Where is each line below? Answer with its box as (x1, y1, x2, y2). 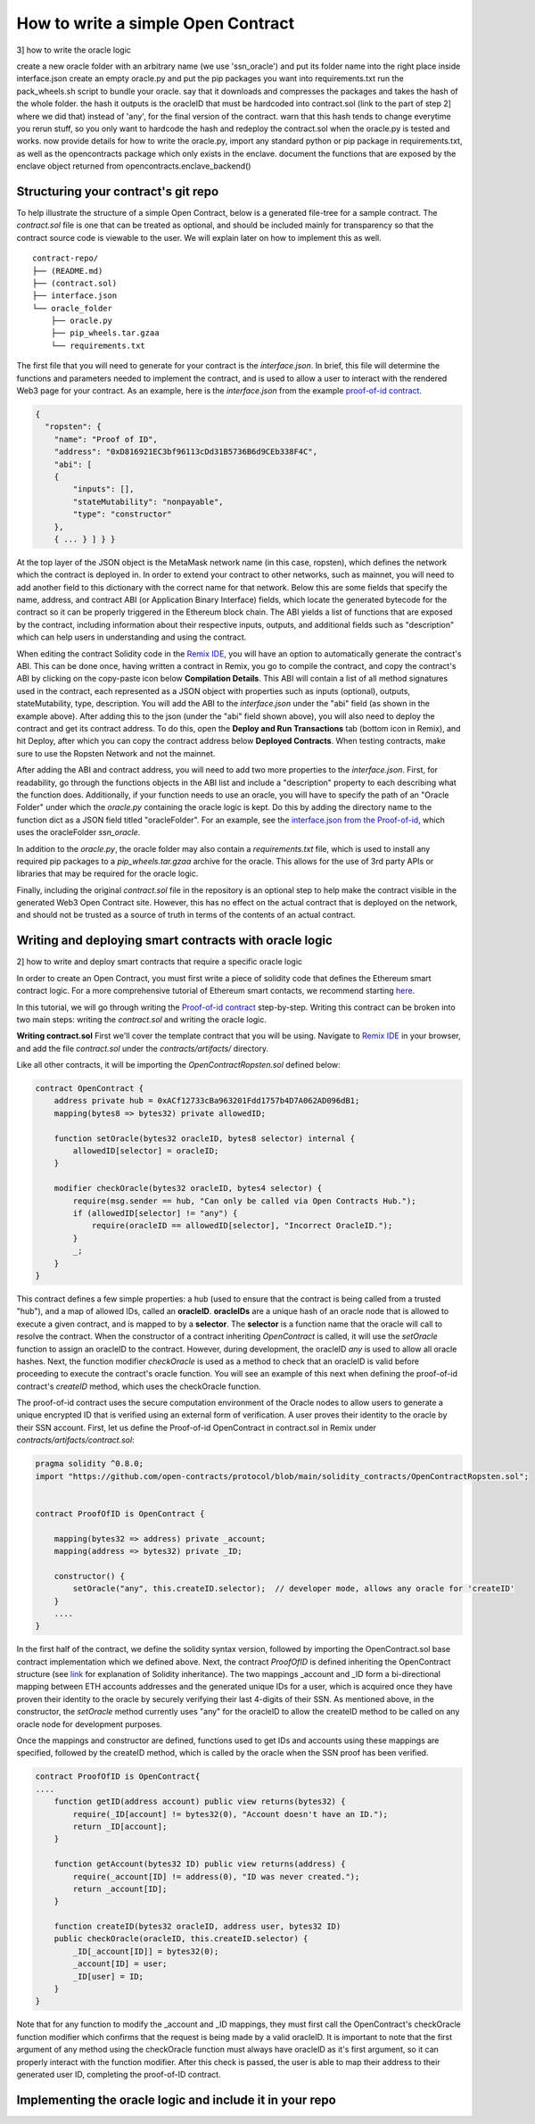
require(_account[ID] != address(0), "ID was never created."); (72, 1872, 360, 1881)
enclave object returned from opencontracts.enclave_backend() (16, 161, 251, 171)
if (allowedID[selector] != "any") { (72, 1209, 238, 1218)
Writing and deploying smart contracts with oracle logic (16, 933, 333, 948)
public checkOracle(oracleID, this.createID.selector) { (53, 1934, 309, 1944)
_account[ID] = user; (72, 1959, 168, 1969)
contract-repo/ (32, 253, 99, 263)
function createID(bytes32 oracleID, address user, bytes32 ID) (53, 1922, 342, 1931)
